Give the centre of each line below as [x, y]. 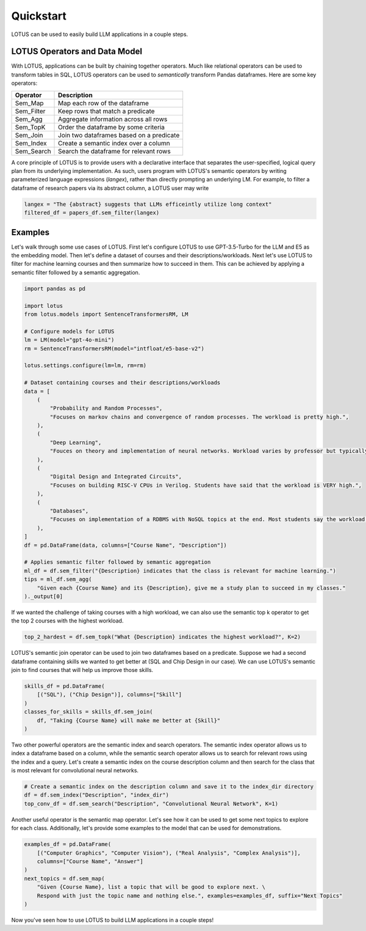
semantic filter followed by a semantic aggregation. [76, 272]
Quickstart [39, 16]
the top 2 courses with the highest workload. [67, 621]
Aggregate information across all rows [113, 119]
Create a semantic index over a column [114, 143]
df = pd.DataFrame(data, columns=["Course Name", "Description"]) [125, 545]
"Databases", [69, 511]
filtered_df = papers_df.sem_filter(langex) [92, 213]
